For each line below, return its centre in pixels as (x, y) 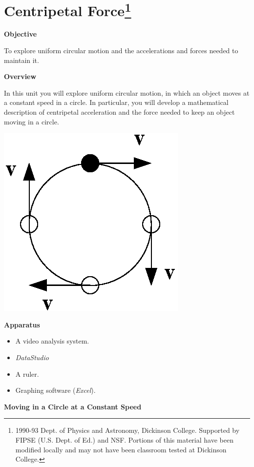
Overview (20, 76)
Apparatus (22, 324)
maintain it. (21, 60)
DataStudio (32, 357)
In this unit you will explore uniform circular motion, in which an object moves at (127, 92)
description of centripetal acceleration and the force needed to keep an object (119, 112)
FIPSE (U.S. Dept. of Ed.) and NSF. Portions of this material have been (124, 439)
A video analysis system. (52, 341)
